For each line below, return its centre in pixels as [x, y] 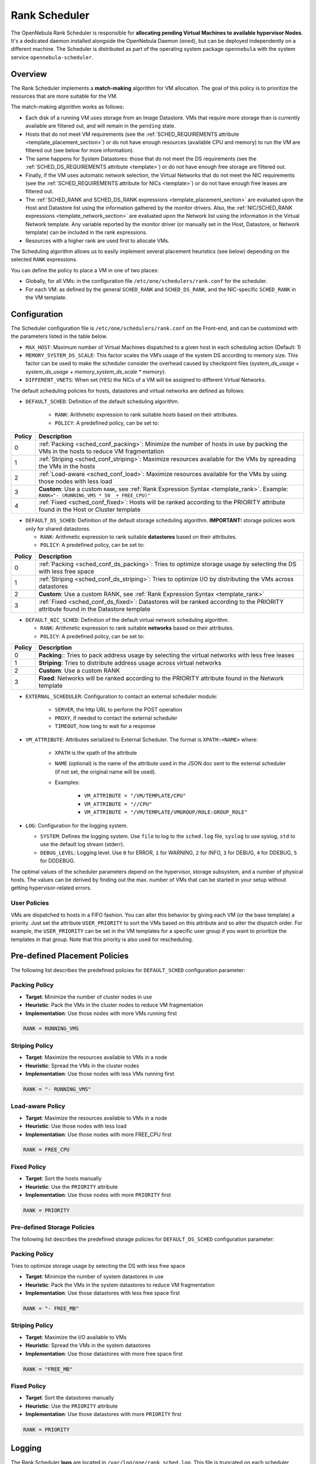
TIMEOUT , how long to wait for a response [105, 726]
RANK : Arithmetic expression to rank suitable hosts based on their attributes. [146, 415]
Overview [29, 74]
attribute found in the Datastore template [94, 609]
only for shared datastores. [58, 529]
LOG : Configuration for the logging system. [77, 825]
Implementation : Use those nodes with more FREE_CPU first [99, 1134]
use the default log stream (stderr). [82, 844]
